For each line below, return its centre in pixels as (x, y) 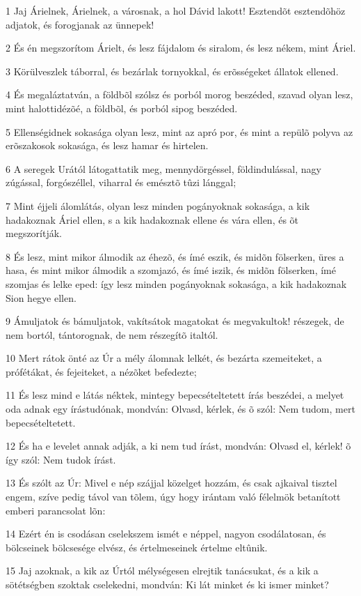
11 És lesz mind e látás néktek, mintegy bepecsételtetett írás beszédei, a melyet (175, 395)
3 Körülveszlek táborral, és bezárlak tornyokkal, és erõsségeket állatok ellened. (172, 71)
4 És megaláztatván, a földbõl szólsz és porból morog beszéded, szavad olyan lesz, (179, 94)
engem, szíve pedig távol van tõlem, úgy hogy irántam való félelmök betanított (173, 497)
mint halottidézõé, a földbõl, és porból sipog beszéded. (122, 108)
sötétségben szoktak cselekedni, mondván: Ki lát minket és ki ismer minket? (167, 584)
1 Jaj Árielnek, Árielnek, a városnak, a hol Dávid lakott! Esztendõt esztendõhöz (176, 10)
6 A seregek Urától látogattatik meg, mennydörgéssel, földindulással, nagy (163, 168)
